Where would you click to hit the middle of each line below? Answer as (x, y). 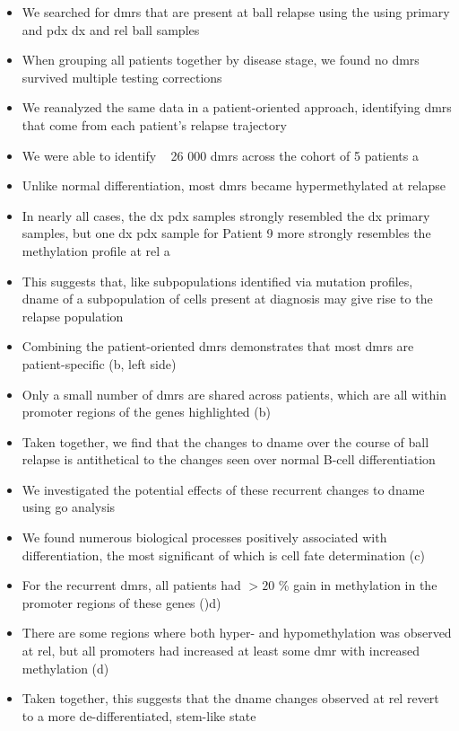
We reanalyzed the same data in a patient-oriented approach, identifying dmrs (237, 107)
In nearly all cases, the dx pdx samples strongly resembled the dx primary (226, 215)
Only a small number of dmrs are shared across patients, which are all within (234, 394)
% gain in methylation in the (358, 585)
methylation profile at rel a (96, 250)
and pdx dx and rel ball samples (111, 29)
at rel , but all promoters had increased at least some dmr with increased (221, 651)
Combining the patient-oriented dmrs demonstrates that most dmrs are (218, 346)
